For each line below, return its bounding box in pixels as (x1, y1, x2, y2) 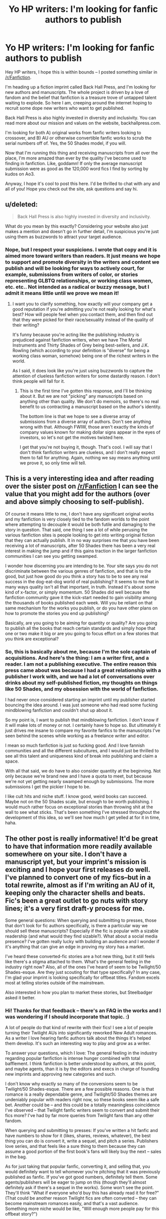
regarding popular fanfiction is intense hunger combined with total (5, 1055, 140, 1061)
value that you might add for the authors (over (5, 490, 150, 498)
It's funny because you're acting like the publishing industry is (12, 332, 140, 338)
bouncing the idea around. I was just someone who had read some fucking (5, 702, 158, 708)
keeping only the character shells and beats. (5, 888, 145, 897)
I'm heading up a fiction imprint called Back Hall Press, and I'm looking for (5, 84, 156, 90)
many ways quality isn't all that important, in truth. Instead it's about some (5, 584, 156, 590)
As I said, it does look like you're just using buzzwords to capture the (12, 368, 153, 374)
